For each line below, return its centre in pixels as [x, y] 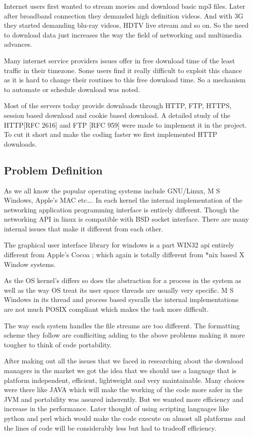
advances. [18, 44]
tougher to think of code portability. [58, 344]
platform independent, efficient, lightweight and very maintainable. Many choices [124, 380]
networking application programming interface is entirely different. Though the [121, 209]
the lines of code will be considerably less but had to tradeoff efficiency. [110, 427]
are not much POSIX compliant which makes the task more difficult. [106, 309]
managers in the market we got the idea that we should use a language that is [120, 370]
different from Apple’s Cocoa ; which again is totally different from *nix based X [124, 255]
